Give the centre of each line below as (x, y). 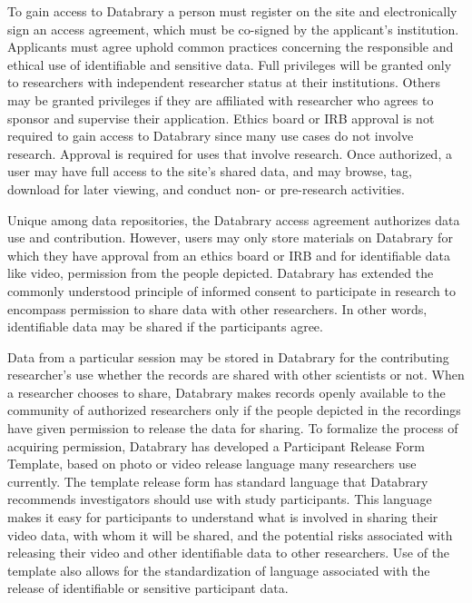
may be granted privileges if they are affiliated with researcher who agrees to (221, 99)
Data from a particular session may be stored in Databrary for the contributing (228, 356)
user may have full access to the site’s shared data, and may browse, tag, (210, 171)
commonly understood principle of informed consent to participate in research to (231, 290)
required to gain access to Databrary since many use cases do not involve (211, 136)
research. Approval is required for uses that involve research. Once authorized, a (230, 153)
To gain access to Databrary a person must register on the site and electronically (232, 11)
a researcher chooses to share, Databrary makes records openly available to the (226, 392)
